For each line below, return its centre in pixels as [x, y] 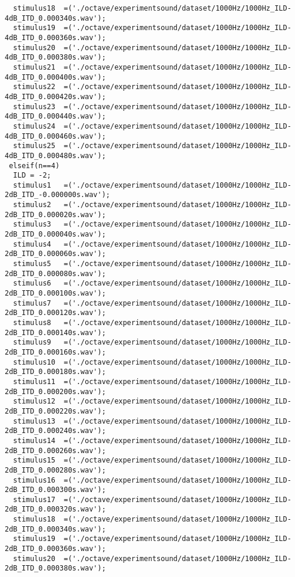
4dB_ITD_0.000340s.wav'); [55, 18]
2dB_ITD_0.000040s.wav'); [55, 235]
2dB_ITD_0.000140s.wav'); [55, 332]
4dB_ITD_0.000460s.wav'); [55, 136]
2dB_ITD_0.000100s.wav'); [55, 294]
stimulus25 [34, 146]
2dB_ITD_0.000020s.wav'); [55, 214]
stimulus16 [34, 480]
